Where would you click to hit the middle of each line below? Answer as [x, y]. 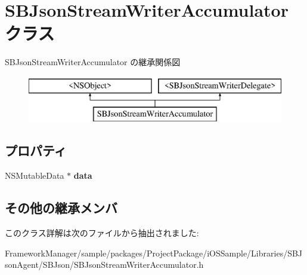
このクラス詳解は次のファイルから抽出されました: [102, 233]
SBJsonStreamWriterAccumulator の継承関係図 [93, 62]
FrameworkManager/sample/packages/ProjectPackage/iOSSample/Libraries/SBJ [154, 253]
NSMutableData [35, 175]
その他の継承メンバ [61, 208]
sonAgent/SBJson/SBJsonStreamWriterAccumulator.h [104, 265]
